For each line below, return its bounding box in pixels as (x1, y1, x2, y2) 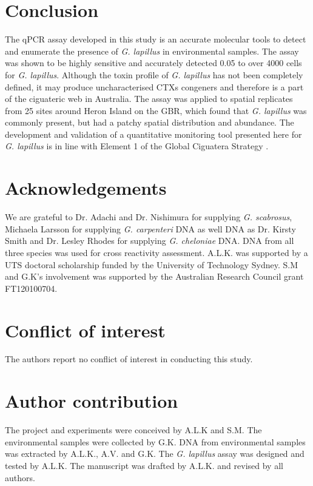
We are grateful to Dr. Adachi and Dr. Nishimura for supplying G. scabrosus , (5, 211, 292, 223)
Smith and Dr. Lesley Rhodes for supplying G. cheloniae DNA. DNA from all (5, 234, 294, 247)
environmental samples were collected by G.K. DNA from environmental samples (5, 435, 306, 448)
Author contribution (5, 388, 178, 413)
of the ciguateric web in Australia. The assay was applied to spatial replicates (5, 92, 293, 105)
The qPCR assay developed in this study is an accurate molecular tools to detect (5, 33, 306, 46)
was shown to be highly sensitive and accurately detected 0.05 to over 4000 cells (5, 56, 302, 69)
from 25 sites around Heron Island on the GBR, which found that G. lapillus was (5, 104, 307, 116)
